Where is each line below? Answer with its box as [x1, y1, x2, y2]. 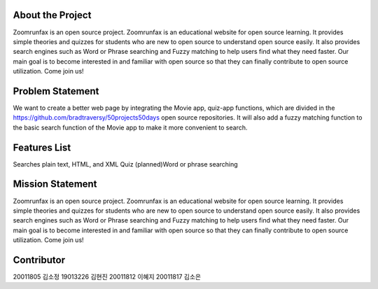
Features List [13, 141, 71, 153]
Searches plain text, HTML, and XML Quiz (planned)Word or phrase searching [13, 160, 238, 168]
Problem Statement [13, 85, 99, 97]
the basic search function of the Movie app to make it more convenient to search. [13, 123, 248, 132]
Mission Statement [13, 178, 97, 190]
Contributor [13, 254, 66, 266]
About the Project [13, 9, 92, 21]
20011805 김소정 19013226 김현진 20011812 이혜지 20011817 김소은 [13, 273, 202, 281]
